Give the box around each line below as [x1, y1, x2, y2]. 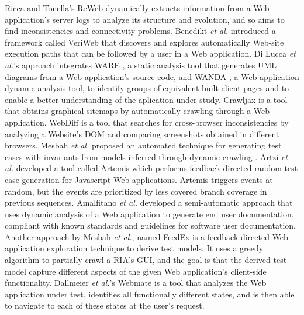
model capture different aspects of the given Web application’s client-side [5, 265, 267, 277]
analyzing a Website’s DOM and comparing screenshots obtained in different [5, 127, 279, 140]
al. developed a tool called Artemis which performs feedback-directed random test [5, 162, 298, 174]
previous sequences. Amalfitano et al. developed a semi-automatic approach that [5, 196, 293, 209]
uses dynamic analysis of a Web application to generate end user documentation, [5, 207, 294, 220]
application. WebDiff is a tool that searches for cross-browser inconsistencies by [5, 116, 289, 128]
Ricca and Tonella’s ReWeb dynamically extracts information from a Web [5, 2, 270, 13]
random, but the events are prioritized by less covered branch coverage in [5, 185, 267, 197]
